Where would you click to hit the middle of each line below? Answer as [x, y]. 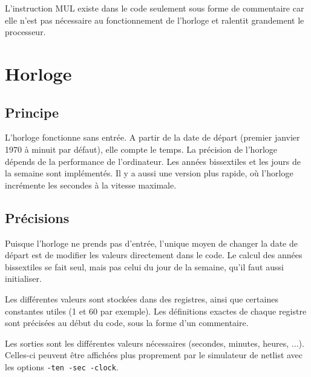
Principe [32, 112]
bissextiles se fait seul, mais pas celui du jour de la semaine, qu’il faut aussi [144, 266]
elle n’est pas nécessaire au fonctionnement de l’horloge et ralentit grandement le [155, 20]
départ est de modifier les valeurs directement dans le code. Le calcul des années [154, 255]
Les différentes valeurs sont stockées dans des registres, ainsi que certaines [142, 299]
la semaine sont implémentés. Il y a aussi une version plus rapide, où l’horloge [149, 173]
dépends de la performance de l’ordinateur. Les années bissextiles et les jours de [153, 161]
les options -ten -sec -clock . [62, 366]
